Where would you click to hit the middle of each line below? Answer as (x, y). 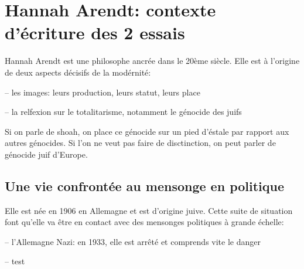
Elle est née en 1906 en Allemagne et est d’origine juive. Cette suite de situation (149, 210)
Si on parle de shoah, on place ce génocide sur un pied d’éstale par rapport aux (147, 131)
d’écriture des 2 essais (95, 33)
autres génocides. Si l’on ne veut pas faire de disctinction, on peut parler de (140, 143)
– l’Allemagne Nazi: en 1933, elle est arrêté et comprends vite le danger (133, 241)
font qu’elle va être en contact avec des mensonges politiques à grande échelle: (144, 222)
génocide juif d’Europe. (46, 154)
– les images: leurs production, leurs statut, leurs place (103, 92)
